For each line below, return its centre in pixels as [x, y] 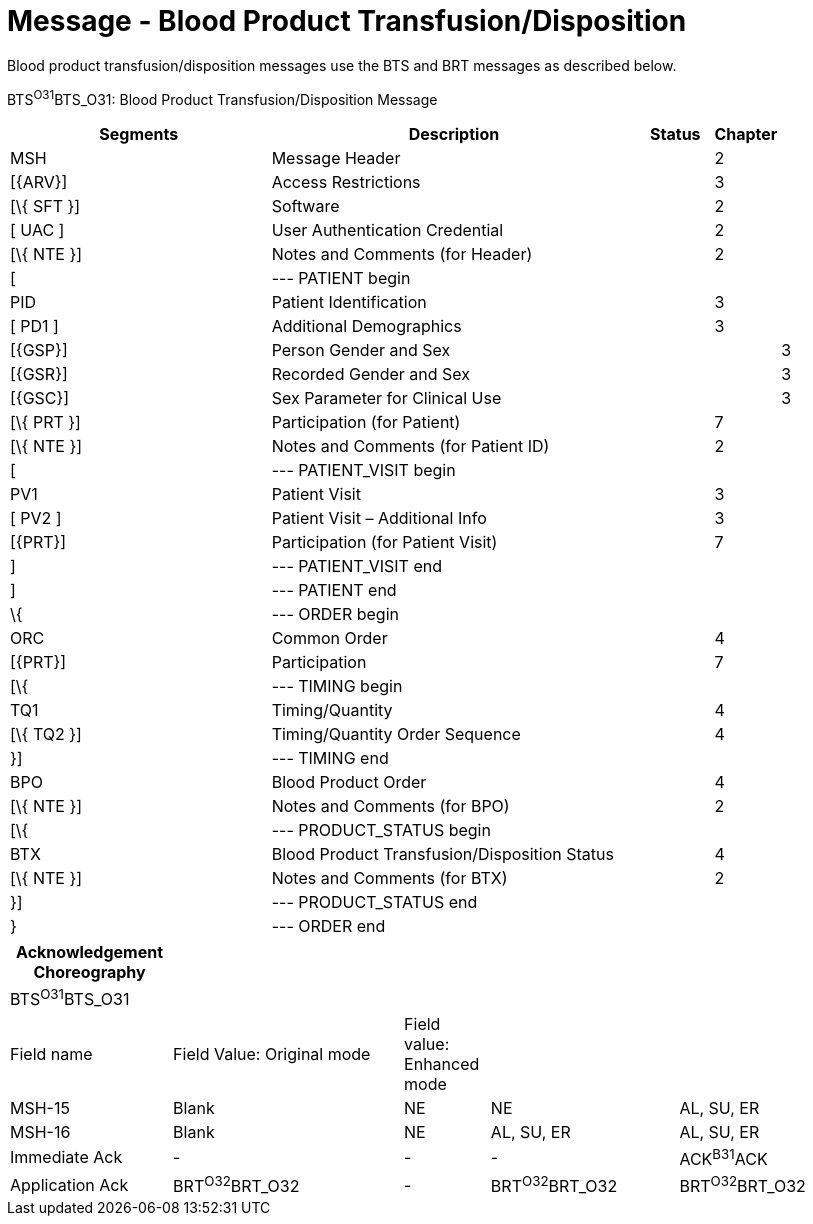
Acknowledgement [90, 952]
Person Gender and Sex [361, 350]
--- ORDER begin [335, 614]
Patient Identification [349, 302]
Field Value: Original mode [272, 1053]
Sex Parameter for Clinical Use [386, 398]
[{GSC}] [40, 398]
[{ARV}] [39, 182]
